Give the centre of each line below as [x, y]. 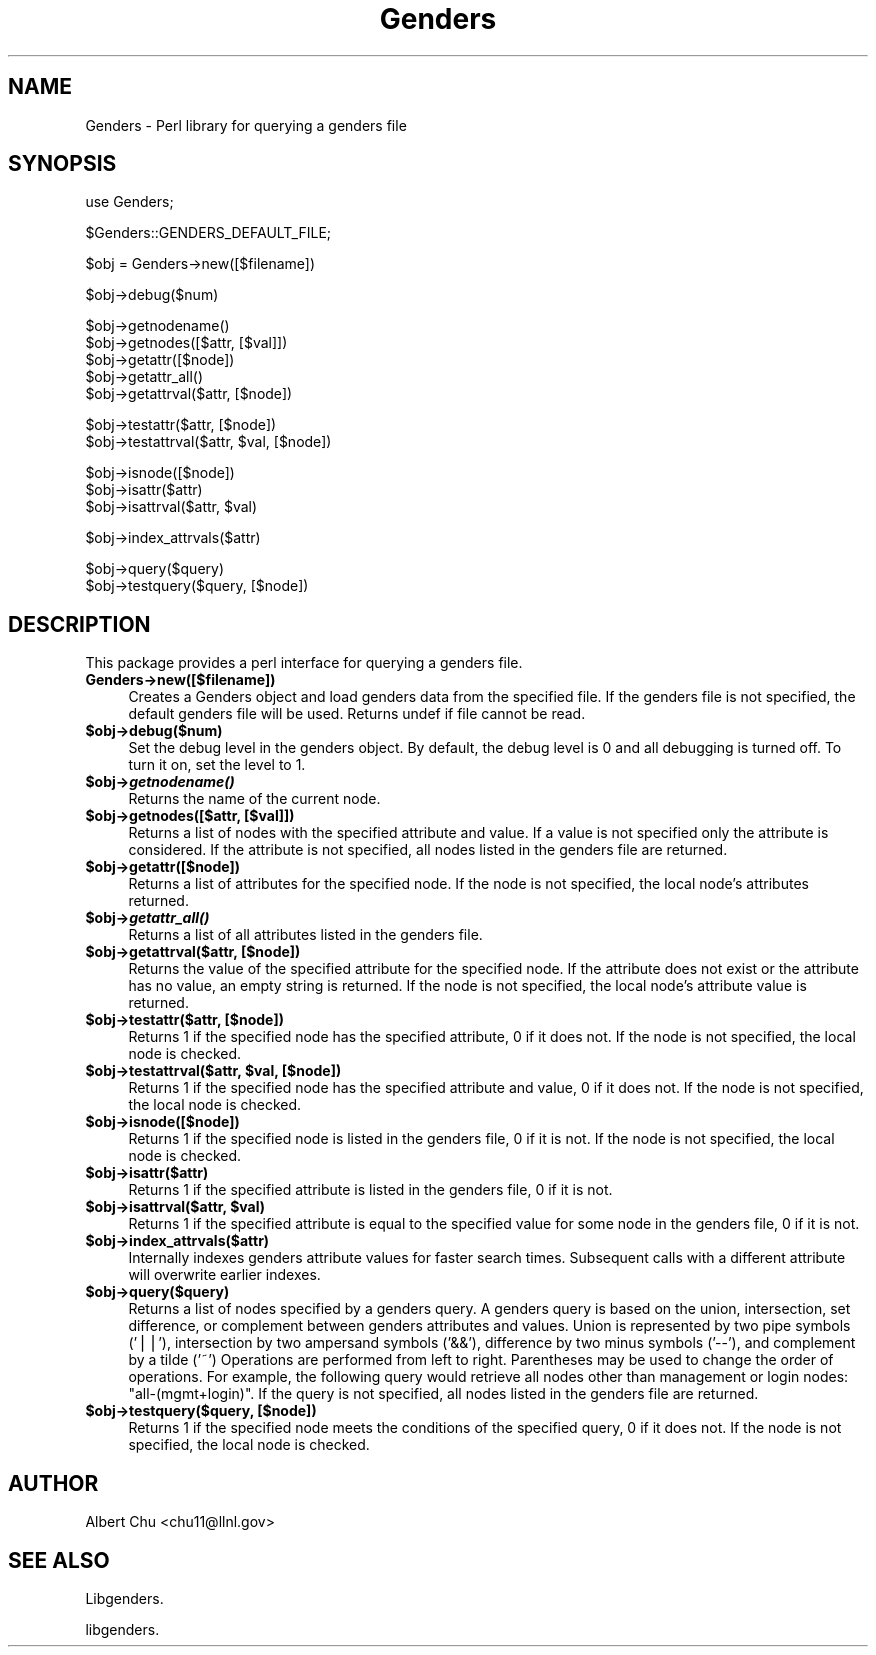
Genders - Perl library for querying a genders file [246, 125]
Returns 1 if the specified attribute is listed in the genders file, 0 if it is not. [370, 1190]
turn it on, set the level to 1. [217, 765]
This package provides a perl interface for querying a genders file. [304, 663]
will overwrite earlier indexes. [224, 1275]
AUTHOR [53, 1483]
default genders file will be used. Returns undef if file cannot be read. [357, 714]
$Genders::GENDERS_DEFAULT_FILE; [208, 233]
